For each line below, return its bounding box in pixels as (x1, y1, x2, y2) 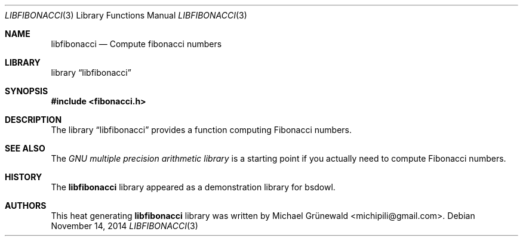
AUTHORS (5, 200, 47, 211)
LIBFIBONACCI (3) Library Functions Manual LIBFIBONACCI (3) (5, 10, 247, 20)
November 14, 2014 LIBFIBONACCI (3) (51, 221, 198, 231)
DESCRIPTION (5, 115, 62, 125)
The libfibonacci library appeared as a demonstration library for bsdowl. (51, 182, 336, 192)
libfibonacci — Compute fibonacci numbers (51, 39, 222, 49)
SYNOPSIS (5, 86, 48, 96)
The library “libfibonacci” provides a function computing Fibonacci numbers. (51, 125, 352, 135)
